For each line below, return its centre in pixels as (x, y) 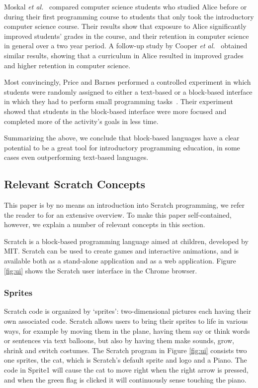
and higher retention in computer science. (67, 65)
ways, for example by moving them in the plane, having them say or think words (127, 330)
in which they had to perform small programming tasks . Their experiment (119, 101)
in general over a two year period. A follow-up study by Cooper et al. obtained (126, 46)
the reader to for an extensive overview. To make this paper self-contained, (118, 214)
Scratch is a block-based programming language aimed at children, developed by (126, 241)
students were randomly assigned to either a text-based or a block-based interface (128, 91)
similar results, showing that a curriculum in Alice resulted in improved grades (124, 55)
